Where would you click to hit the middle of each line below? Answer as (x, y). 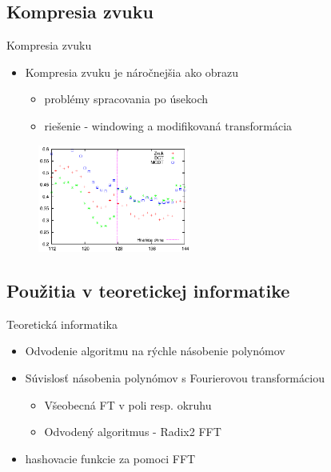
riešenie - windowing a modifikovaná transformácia (168, 125)
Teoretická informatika (62, 324)
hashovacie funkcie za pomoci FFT (110, 458)
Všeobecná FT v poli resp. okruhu (128, 404)
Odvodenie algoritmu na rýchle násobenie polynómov (155, 351)
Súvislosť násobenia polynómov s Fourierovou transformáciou (175, 378)
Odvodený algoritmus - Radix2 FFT (133, 432)
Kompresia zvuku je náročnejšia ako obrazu (132, 72)
